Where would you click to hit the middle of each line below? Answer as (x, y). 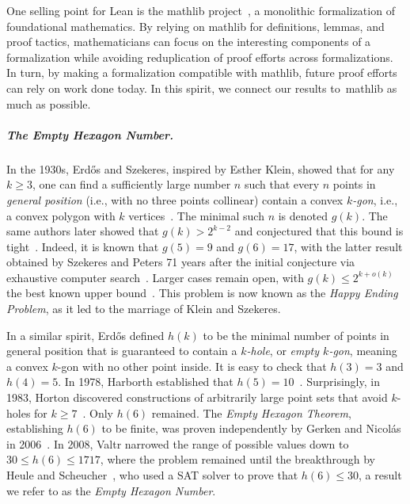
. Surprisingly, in (340, 382)
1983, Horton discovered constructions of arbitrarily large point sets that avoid (197, 397)
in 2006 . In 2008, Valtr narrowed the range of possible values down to (178, 443)
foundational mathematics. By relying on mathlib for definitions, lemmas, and (196, 26)
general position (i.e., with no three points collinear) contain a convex (175, 199)
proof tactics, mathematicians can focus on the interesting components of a (189, 42)
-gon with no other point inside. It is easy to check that (192, 366)
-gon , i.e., (375, 199)
